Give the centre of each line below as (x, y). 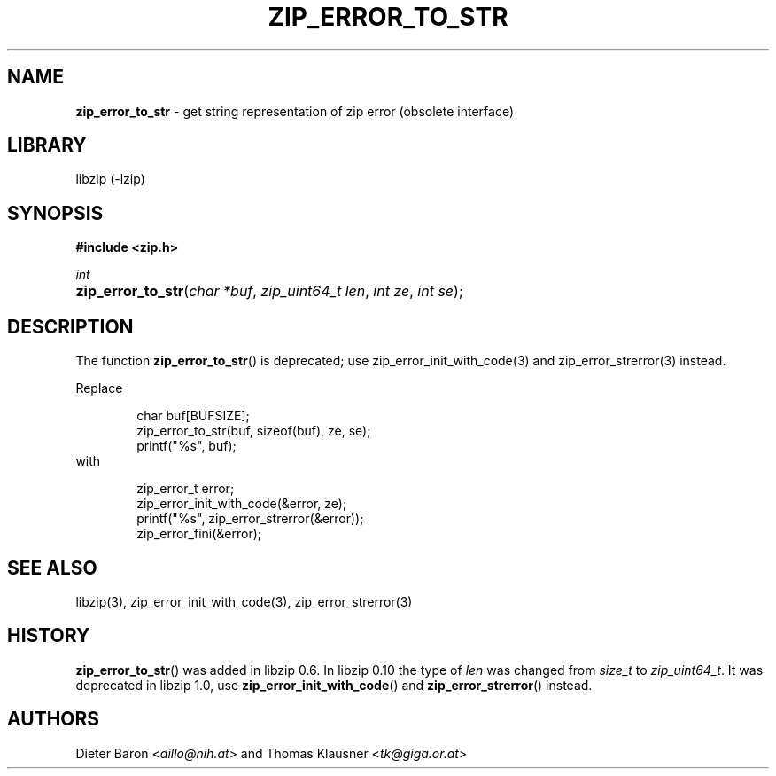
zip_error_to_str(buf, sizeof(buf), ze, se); (254, 431)
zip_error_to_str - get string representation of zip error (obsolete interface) (295, 111)
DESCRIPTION (70, 326)
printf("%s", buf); (186, 446)
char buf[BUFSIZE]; (193, 416)
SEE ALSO (52, 568)
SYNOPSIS (55, 213)
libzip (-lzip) (110, 179)
